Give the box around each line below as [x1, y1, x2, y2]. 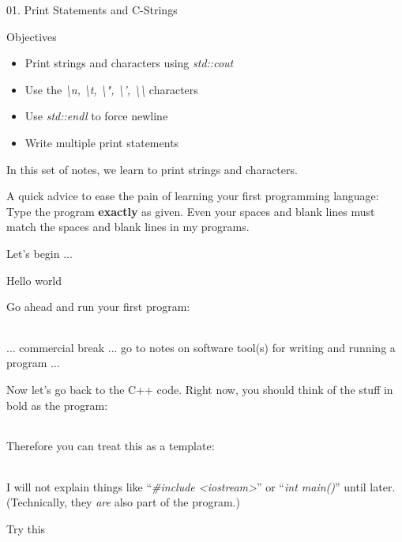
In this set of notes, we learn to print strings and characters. [6, 161, 298, 177]
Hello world [6, 271, 62, 288]
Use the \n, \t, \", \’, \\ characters [24, 81, 198, 97]
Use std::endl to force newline [24, 108, 168, 124]
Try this [6, 520, 46, 536]
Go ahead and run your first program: [6, 298, 190, 315]
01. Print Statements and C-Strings [6, 2, 178, 17]
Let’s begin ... [6, 244, 73, 261]
